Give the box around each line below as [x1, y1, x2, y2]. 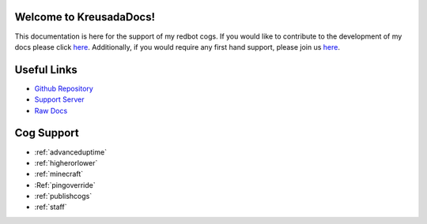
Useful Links [14, 63, 78, 77]
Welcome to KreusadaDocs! [14, 10, 156, 24]
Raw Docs [34, 106, 68, 115]
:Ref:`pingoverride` [34, 180, 96, 189]
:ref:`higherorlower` [34, 158, 98, 167]
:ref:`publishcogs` [34, 192, 93, 201]
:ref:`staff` [34, 202, 67, 212]
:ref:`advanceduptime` [34, 147, 107, 157]
